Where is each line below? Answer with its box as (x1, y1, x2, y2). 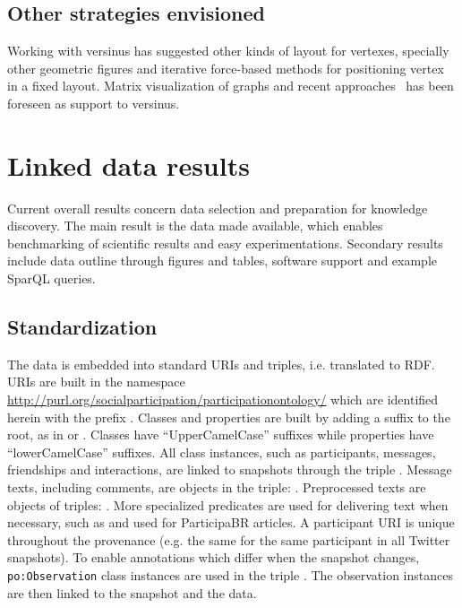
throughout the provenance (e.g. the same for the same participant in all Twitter (7, 530, 450, 549)
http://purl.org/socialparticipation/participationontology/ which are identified (7, 390, 439, 409)
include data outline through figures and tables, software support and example (7, 251, 438, 270)
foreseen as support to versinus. (7, 93, 180, 112)
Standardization (7, 313, 158, 341)
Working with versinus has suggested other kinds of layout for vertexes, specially (7, 41, 449, 60)
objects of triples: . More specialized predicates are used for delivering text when (7, 495, 449, 514)
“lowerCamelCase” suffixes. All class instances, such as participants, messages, (7, 442, 436, 461)
